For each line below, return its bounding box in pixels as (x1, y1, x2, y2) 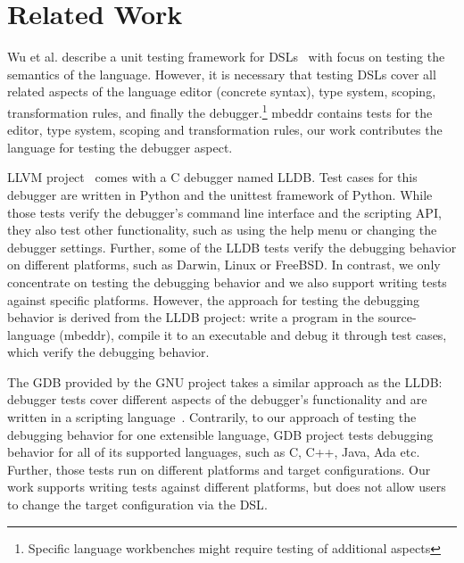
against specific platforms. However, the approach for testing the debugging (7, 290, 420, 309)
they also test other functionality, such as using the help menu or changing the (7, 220, 437, 239)
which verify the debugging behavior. (7, 343, 210, 361)
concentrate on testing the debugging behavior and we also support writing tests (7, 272, 447, 291)
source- (377, 308, 417, 327)
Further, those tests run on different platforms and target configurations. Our (7, 460, 431, 478)
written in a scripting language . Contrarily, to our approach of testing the (7, 408, 417, 426)
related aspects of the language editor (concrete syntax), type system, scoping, (7, 82, 436, 101)
